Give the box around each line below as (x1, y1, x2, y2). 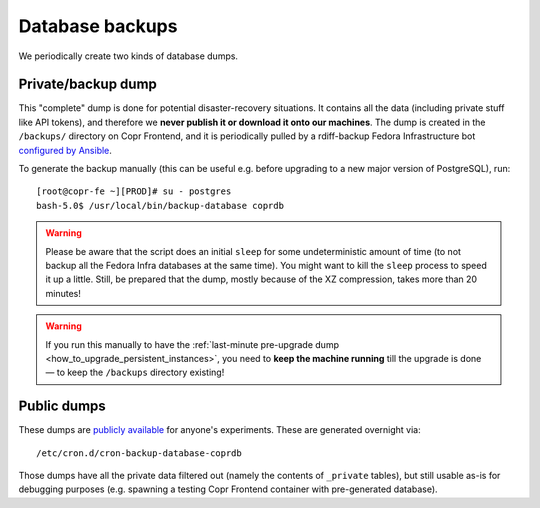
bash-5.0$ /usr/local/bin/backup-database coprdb (36, 200, 285, 211)
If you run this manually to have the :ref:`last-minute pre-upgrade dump (45, 338, 340, 350)
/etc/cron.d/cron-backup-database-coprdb (36, 447, 242, 459)
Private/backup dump (18, 76, 157, 93)
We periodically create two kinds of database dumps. (18, 50, 239, 62)
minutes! (45, 287, 82, 299)
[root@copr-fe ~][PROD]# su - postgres (36, 186, 232, 197)
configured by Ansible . (18, 144, 112, 156)
